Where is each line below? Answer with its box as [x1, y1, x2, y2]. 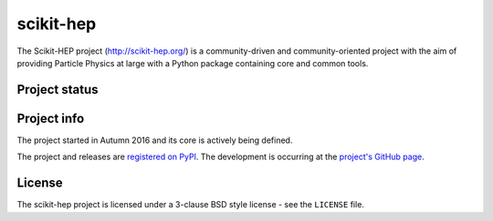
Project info [16, 110, 85, 126]
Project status [16, 82, 100, 97]
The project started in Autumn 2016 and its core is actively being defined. [16, 135, 293, 146]
